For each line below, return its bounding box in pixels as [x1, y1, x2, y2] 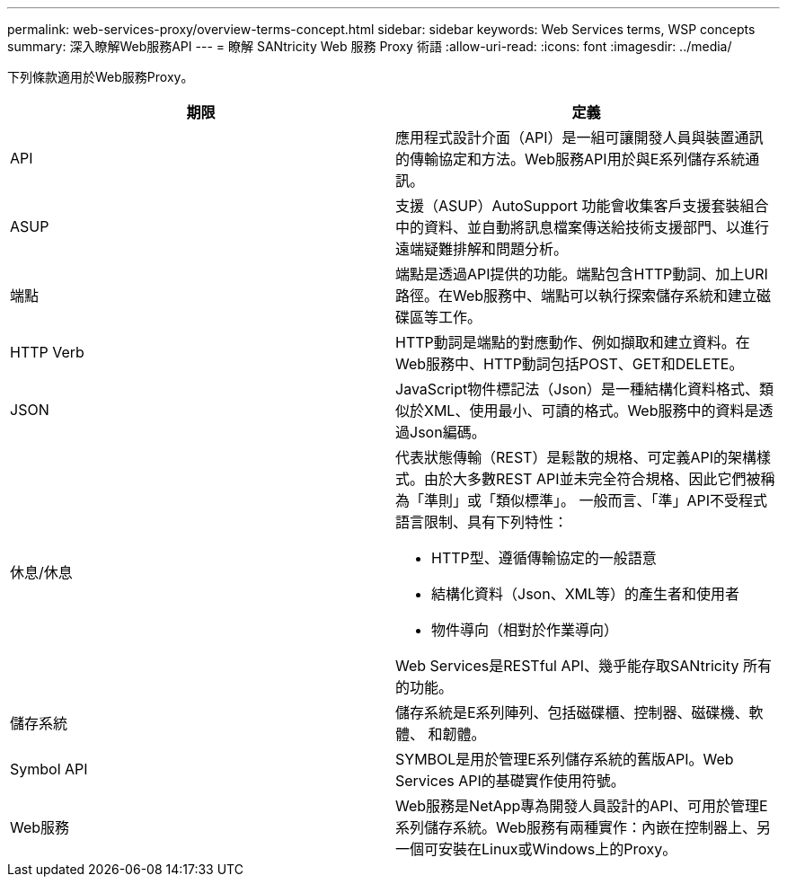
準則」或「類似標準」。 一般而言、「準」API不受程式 [424, 491, 768, 509]
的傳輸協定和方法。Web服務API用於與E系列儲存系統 [395, 150, 746, 168]
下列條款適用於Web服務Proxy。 [7, 69, 194, 84]
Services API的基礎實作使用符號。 [395, 772, 625, 790]
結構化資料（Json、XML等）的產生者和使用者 [431, 585, 740, 603]
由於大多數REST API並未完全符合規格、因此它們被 [424, 470, 761, 488]
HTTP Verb [10, 343, 84, 361]
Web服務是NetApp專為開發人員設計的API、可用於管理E [395, 797, 768, 815]
